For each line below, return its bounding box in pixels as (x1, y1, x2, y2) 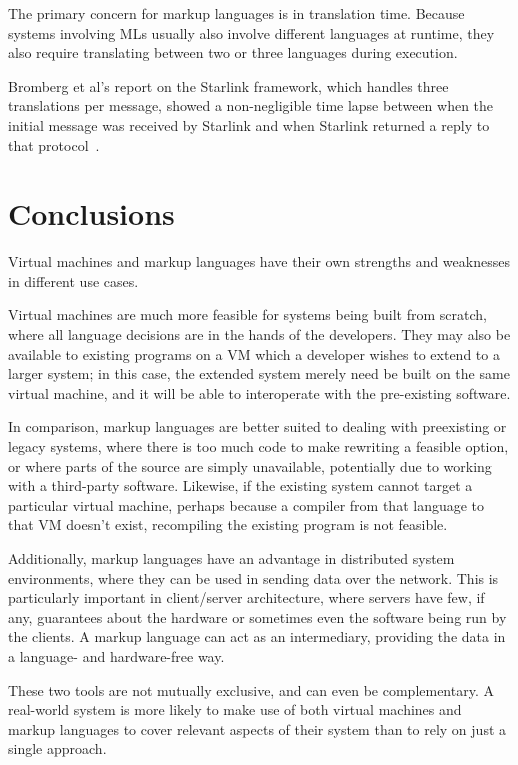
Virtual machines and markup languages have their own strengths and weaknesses (8, 251, 510, 272)
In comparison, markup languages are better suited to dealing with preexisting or (8, 416, 507, 437)
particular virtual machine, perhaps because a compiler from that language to (8, 494, 485, 515)
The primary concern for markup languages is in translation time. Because (8, 3, 465, 23)
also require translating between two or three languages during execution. (8, 42, 458, 63)
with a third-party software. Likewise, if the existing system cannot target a (8, 475, 473, 496)
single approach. (8, 738, 107, 759)
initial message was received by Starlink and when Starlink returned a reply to (8, 114, 490, 135)
